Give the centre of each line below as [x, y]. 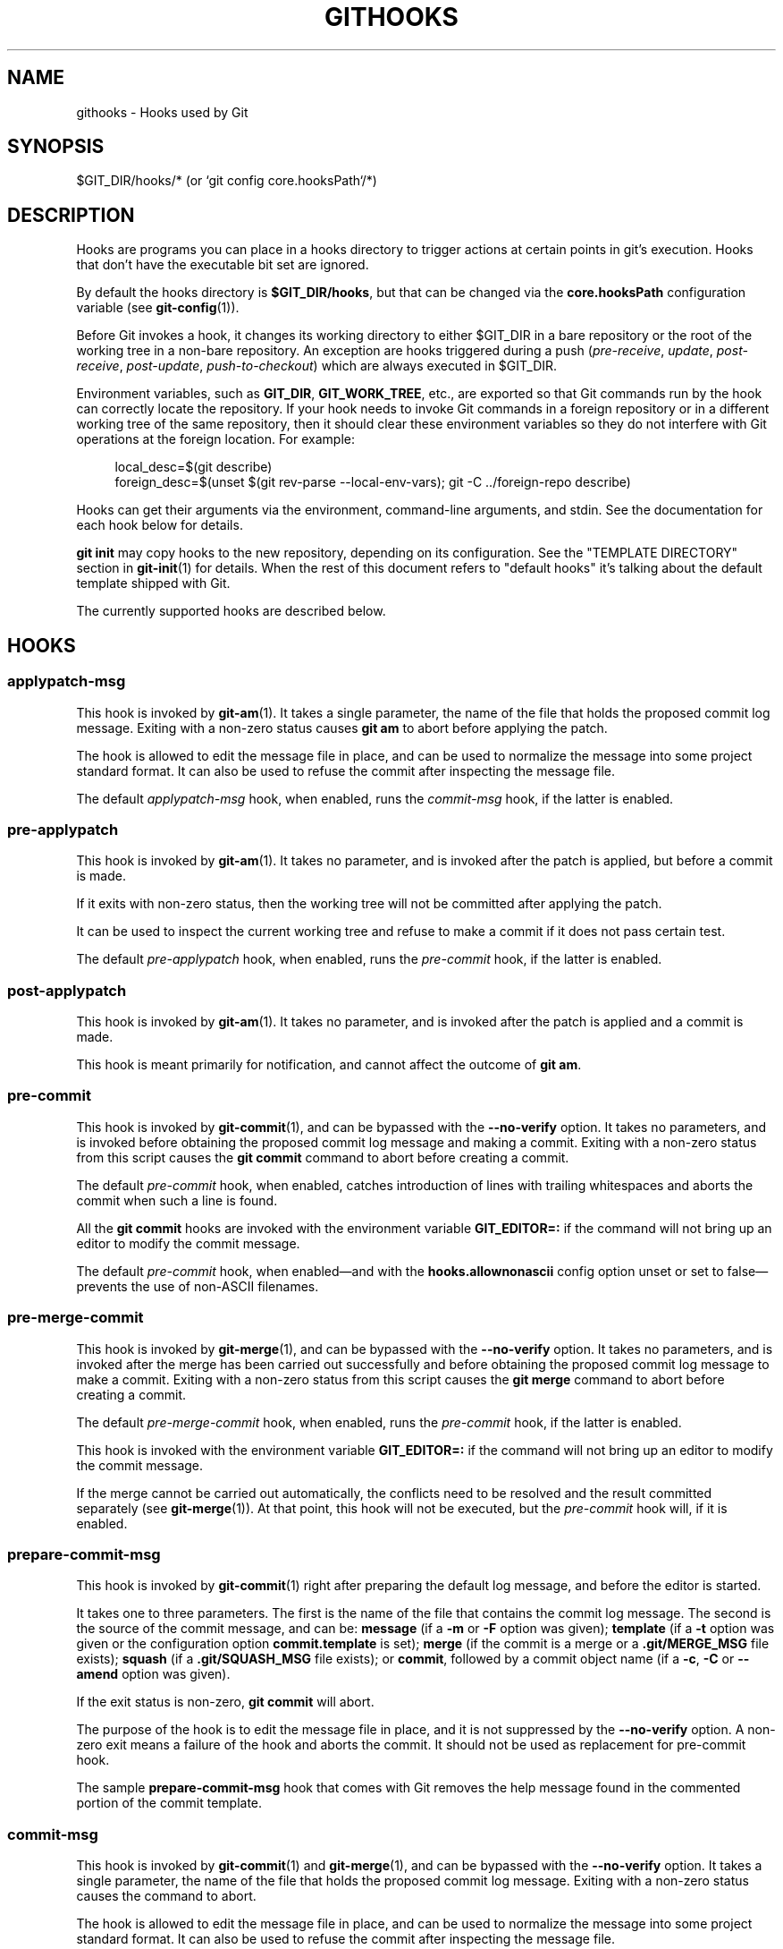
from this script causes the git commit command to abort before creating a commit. [323, 1157]
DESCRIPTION [71, 215]
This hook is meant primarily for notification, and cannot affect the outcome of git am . [329, 1064]
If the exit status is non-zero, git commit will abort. [225, 1702]
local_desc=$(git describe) [194, 467]
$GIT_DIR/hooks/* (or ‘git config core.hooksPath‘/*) [227, 181]
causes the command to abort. [166, 1896]
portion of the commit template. [169, 1803]
